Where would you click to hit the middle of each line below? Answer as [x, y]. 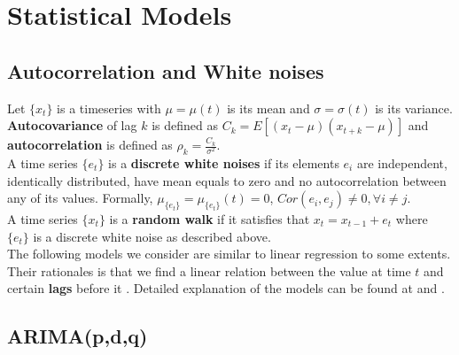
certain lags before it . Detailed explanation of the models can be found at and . [226, 288]
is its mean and [268, 108]
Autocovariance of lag [72, 125]
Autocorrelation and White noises [166, 70]
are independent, [402, 162]
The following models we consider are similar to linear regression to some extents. [229, 254]
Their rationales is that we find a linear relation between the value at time [209, 270]
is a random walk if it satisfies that [210, 218]
